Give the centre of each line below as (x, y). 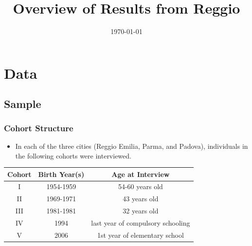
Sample (23, 104)
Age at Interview (141, 174)
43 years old (141, 199)
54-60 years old (140, 186)
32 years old (141, 211)
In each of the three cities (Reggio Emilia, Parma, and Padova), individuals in (132, 146)
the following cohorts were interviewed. (73, 155)
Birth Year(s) (61, 174)
